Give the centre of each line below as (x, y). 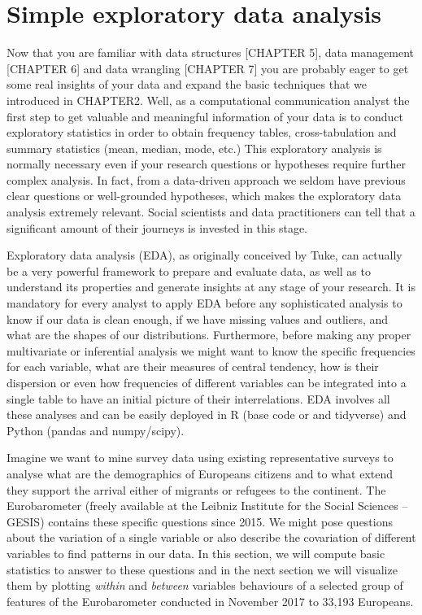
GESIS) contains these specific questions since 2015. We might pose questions (200, 521)
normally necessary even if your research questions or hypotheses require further (206, 164)
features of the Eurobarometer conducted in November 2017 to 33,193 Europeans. (210, 601)
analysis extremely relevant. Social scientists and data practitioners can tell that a (211, 212)
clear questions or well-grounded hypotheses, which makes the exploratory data (204, 196)
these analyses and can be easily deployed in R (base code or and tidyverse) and (207, 414)
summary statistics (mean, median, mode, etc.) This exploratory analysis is (194, 148)
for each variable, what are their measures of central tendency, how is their (193, 366)
